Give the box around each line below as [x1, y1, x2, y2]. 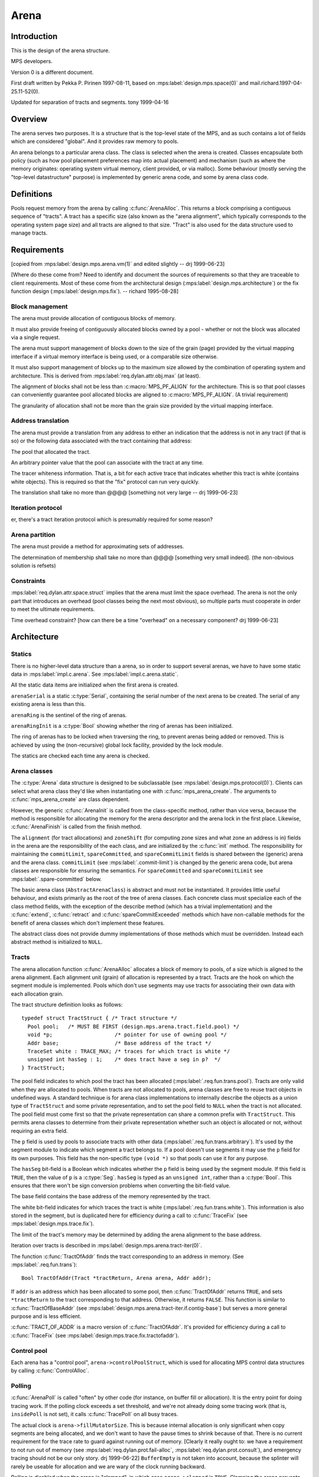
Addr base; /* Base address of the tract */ [27, 1040, 212, 1046]
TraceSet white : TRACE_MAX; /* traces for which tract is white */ [27, 1048, 230, 1055]
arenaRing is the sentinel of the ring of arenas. [11, 711, 127, 718]
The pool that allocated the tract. [11, 448, 91, 455]
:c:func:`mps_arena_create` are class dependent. [11, 796, 130, 803]
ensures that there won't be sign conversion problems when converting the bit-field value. [11, 1182, 230, 1189]
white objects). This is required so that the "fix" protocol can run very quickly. [11, 478, 200, 485]
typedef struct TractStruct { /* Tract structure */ [21, 1015, 177, 1021]
